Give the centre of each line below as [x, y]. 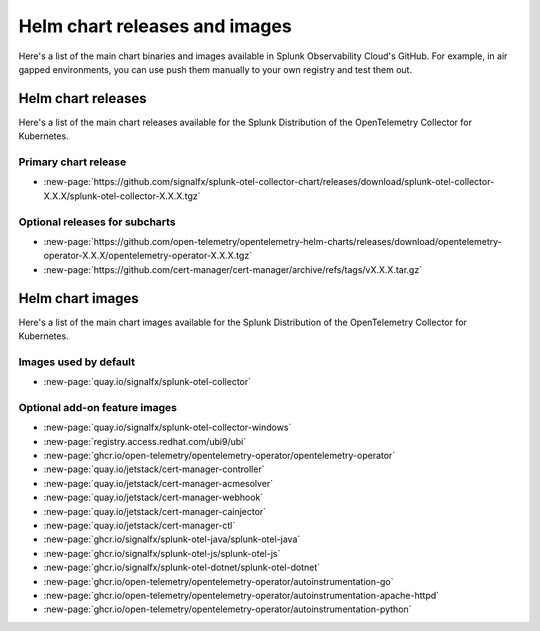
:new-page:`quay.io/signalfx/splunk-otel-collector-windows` [167, 427]
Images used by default [76, 362]
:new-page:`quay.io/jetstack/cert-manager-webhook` [153, 497]
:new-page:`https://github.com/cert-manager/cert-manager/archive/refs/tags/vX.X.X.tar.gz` [233, 269]
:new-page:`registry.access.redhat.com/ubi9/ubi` [145, 441]
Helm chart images [78, 298]
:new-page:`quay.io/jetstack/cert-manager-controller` [154, 469]
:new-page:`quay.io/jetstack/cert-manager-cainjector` [155, 511]
